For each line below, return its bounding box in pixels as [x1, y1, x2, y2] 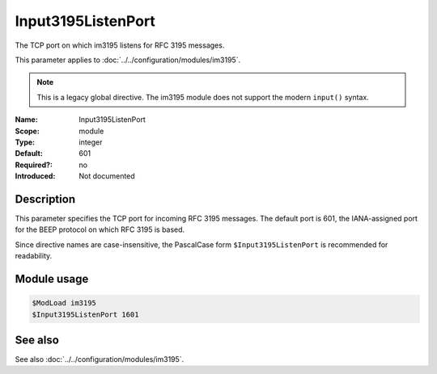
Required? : [15, 160, 53, 170]
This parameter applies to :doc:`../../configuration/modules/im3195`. [15, 55, 241, 65]
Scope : [15, 126, 40, 136]
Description [15, 192, 76, 206]
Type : [15, 137, 36, 147]
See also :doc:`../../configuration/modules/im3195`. [15, 355, 185, 364]
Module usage [15, 271, 89, 286]
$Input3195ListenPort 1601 [32, 309, 139, 319]
